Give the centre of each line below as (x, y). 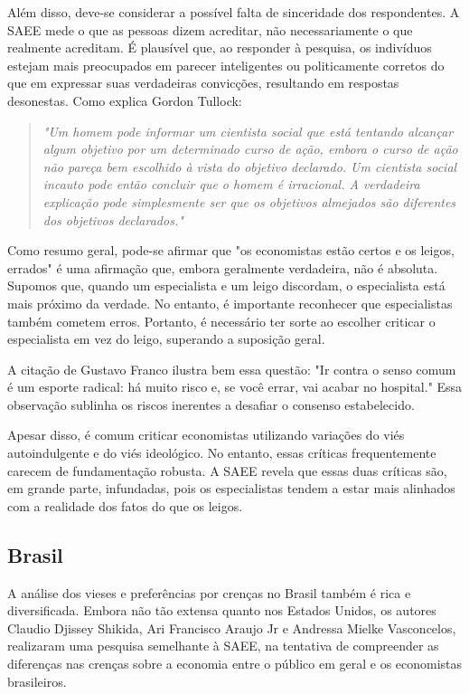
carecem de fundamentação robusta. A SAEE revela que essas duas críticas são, (227, 470)
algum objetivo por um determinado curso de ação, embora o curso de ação (250, 149)
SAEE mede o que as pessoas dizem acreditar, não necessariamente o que (210, 29)
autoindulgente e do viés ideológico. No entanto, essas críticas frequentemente (222, 453)
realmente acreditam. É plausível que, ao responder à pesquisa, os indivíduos (220, 48)
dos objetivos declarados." (113, 219)
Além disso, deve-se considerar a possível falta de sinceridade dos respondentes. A (234, 12)
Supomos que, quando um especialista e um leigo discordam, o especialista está (226, 285)
